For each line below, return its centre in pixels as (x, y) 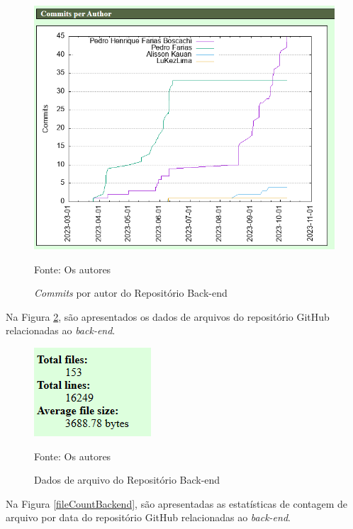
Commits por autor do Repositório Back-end (131, 293)
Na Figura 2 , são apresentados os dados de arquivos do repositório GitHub (168, 316)
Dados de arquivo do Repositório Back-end (127, 480)
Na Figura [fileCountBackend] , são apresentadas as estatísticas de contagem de (177, 503)
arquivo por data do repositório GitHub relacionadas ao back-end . (148, 517)
